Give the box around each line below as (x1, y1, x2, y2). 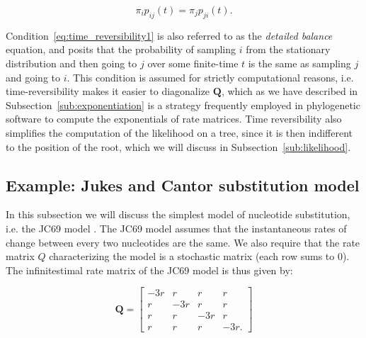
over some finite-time (147, 55, 239, 70)
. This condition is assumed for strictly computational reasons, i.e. (67, 69, 354, 84)
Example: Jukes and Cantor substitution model (6, 174, 360, 196)
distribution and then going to (6, 55, 137, 70)
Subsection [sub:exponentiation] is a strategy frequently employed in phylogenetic (6, 97, 360, 112)
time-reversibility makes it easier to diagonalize (6, 84, 210, 98)
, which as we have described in (221, 84, 358, 98)
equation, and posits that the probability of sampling (6, 42, 236, 57)
